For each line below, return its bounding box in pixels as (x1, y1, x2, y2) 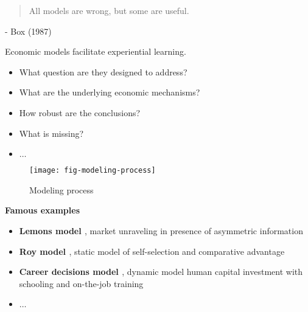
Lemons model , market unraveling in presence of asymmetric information (19, 224, 303, 237)
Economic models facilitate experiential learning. (5, 45, 186, 58)
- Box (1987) (5, 24, 52, 37)
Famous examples (5, 204, 80, 217)
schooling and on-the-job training (19, 277, 144, 289)
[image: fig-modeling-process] (29, 166, 156, 175)
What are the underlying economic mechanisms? (19, 86, 200, 99)
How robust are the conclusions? (19, 106, 141, 119)
